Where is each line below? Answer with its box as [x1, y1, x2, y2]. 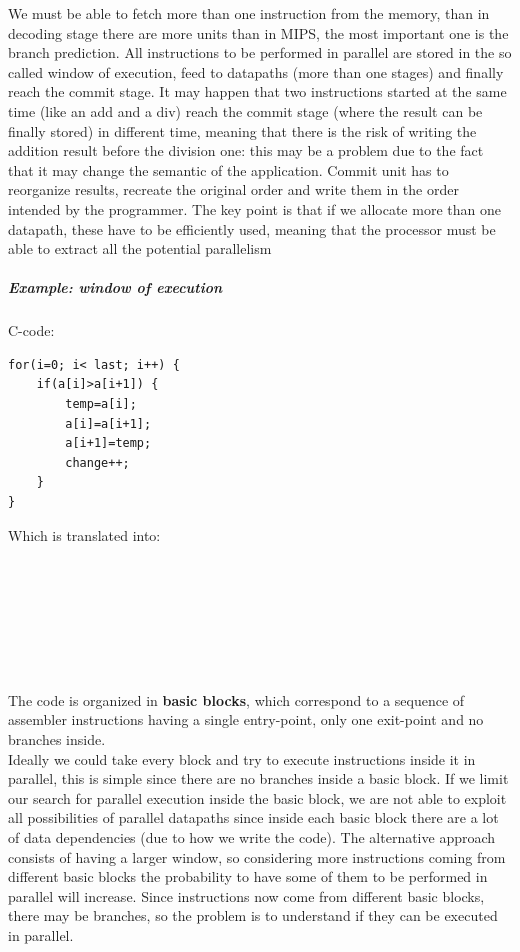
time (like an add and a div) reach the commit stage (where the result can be [8, 100, 483, 121]
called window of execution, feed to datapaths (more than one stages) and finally [8, 61, 504, 82]
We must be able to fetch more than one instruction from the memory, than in [8, 3, 490, 23]
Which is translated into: [8, 524, 161, 545]
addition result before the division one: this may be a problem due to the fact [8, 140, 484, 161]
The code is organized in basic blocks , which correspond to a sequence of [8, 689, 465, 710]
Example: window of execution [8, 277, 223, 298]
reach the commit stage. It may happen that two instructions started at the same [8, 81, 507, 102]
